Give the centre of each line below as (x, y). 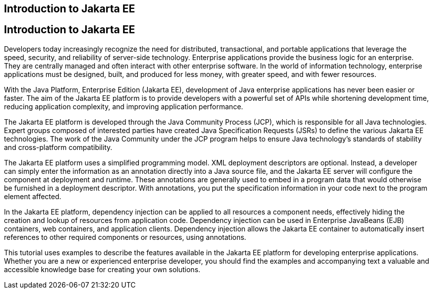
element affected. (33, 196)
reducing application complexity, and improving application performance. (124, 106)
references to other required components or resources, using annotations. (125, 237)
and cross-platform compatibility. (58, 147)
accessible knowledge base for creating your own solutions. (102, 269)
